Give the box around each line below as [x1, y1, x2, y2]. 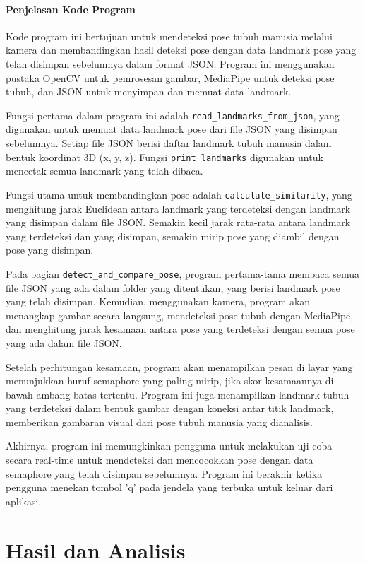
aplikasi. [6, 493, 42, 508]
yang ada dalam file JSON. [6, 335, 122, 350]
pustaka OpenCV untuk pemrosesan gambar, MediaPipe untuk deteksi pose [6, 70, 335, 85]
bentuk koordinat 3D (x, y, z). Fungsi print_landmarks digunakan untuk [6, 149, 323, 164]
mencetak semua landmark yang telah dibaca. [6, 163, 203, 178]
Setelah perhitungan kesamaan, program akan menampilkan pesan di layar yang [6, 359, 353, 374]
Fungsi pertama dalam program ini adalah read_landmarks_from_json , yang [6, 107, 340, 122]
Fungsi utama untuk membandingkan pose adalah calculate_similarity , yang [6, 187, 352, 201]
